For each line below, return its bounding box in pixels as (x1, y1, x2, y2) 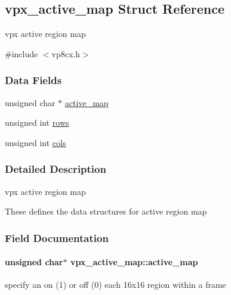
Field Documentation (5, 230, 109, 245)
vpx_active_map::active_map (70, 256, 198, 268)
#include (5, 47, 38, 60)
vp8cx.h (51, 47, 81, 60)
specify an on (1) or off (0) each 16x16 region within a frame (5, 278, 226, 291)
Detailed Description (5, 162, 106, 176)
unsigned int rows (5, 116, 69, 129)
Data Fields (5, 73, 62, 88)
